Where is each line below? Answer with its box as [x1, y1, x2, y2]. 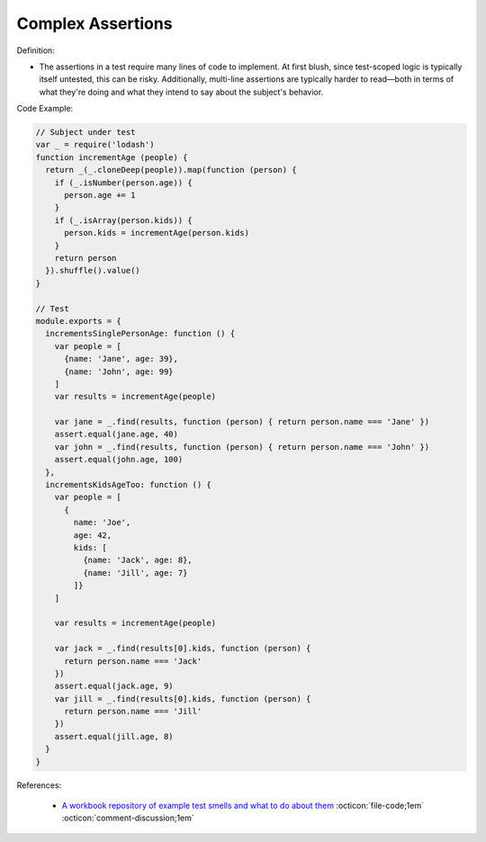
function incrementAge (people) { [35, 152, 188, 162]
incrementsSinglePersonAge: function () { [45, 328, 236, 339]
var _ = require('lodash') [35, 139, 155, 150]
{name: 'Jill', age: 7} [82, 568, 188, 578]
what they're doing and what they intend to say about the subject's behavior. [39, 86, 324, 97]
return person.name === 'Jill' [64, 706, 202, 717]
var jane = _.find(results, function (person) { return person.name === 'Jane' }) [54, 417, 430, 427]
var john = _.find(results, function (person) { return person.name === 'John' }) [54, 442, 430, 452]
